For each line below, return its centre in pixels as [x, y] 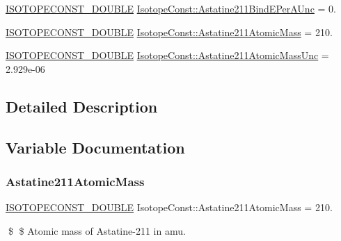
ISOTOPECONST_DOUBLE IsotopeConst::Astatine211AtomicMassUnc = [167, 55]
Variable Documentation [95, 147]
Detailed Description [82, 106]
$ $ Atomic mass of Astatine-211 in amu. [97, 230]
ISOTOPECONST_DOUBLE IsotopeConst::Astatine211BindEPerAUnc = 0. [171, 8]
